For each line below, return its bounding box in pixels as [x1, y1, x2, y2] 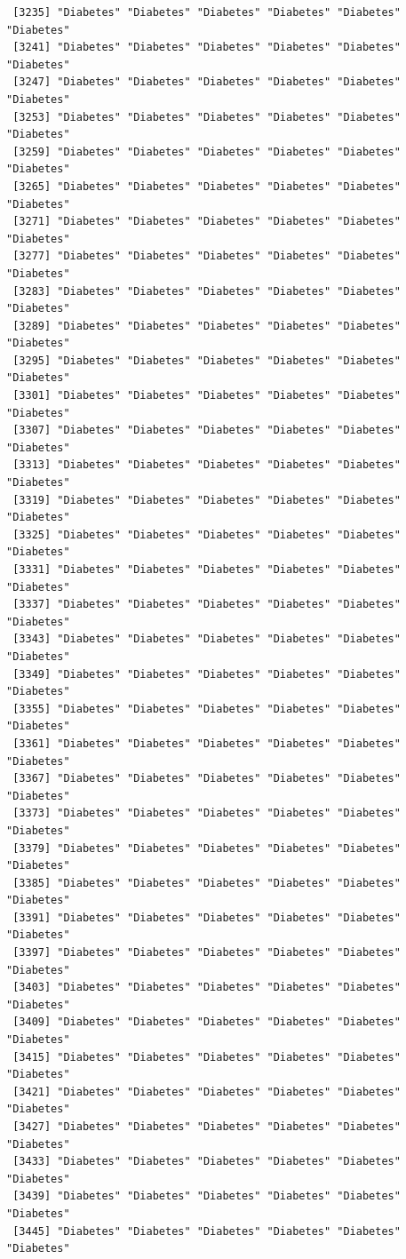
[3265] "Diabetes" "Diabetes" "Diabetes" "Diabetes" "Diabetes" [12, 179, 401, 193]
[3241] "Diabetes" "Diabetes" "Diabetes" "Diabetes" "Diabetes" [12, 41, 401, 54]
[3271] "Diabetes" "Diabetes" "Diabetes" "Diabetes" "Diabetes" [12, 215, 401, 228]
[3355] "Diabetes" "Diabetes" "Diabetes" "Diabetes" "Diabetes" [12, 702, 401, 715]
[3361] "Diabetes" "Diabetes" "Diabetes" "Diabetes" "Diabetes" [12, 737, 401, 750]
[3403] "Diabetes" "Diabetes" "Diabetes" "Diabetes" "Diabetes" [12, 981, 401, 994]
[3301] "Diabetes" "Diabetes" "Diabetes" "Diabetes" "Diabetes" [12, 389, 401, 402]
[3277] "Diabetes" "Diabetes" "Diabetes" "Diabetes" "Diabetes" [12, 250, 401, 263]
